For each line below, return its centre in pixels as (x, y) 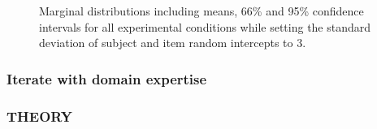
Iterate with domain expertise (107, 78)
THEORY (40, 116)
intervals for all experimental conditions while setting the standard (205, 26)
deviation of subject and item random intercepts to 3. (173, 43)
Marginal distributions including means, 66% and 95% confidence (201, 11)
